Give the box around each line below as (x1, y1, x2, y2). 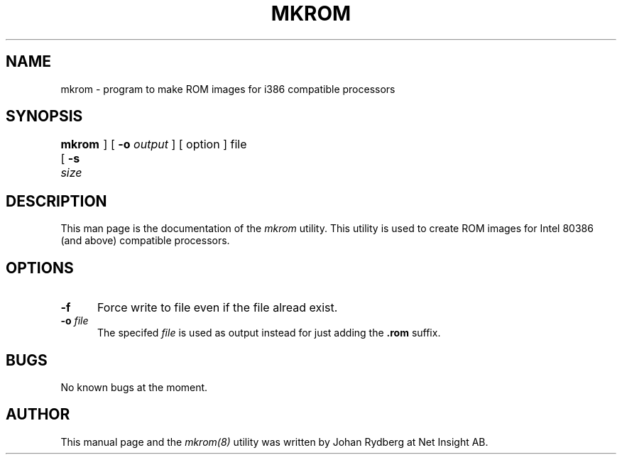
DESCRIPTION (6, 192, 107, 210)
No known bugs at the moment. (60, 380, 208, 393)
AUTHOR (6, 405, 70, 424)
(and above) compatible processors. (60, 234, 230, 247)
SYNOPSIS (6, 107, 83, 126)
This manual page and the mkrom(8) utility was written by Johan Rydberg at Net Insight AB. (60, 435, 489, 448)
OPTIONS (6, 258, 74, 277)
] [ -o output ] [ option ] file (103, 137, 247, 152)
